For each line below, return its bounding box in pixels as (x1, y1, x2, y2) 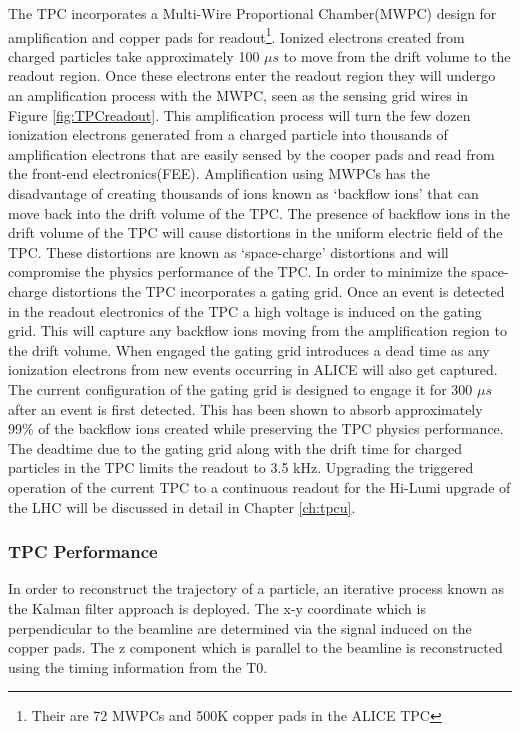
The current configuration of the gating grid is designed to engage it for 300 (8, 378, 473, 399)
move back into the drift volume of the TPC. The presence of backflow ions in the (8, 202, 511, 223)
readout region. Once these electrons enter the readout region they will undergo (8, 65, 496, 86)
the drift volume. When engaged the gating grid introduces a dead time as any (8, 339, 490, 360)
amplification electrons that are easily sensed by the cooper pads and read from (8, 143, 495, 164)
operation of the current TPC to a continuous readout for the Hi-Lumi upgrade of (8, 476, 511, 497)
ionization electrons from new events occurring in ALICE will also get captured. (8, 359, 498, 380)
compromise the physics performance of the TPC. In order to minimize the (8, 261, 467, 282)
